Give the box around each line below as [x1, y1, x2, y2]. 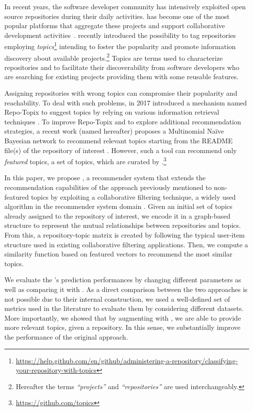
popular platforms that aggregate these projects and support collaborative [4, 20, 225, 31]
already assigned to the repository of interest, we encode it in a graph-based [4, 210, 231, 221]
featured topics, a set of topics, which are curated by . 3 [4, 155, 167, 166]
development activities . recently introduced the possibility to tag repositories [4, 30, 236, 40]
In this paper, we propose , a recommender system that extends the [4, 172, 206, 183]
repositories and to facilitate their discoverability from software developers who [4, 62, 239, 72]
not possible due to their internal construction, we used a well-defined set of [4, 293, 230, 304]
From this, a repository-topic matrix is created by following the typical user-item [4, 230, 245, 240]
